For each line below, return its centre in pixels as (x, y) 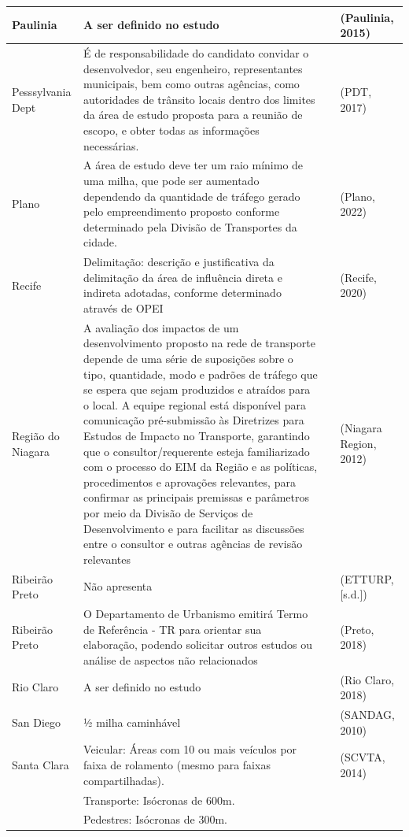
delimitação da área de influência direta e (183, 277)
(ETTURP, (367, 578)
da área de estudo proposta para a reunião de (193, 115)
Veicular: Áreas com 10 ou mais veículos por (190, 749)
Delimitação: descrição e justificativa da (179, 262)
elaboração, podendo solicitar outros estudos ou (198, 644)
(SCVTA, (363, 757)
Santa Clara (41, 765)
